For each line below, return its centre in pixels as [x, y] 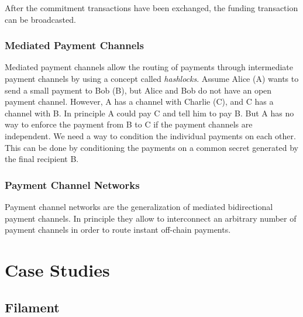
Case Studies [57, 269]
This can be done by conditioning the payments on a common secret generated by [151, 147]
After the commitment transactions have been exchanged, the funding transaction [151, 8]
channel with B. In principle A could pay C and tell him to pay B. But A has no [149, 113]
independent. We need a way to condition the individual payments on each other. [150, 135]
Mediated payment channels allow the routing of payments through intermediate [149, 67]
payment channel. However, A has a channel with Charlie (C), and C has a [139, 101]
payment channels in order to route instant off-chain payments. [118, 230]
